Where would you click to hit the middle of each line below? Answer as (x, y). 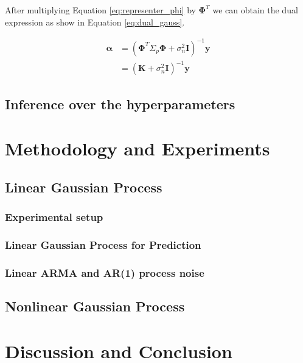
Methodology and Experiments (138, 148)
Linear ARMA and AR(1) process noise (105, 272)
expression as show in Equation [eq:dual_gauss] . (95, 22)
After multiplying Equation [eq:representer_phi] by (100, 10)
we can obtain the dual (255, 10)
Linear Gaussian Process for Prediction (103, 244)
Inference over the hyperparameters (120, 103)
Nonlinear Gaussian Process (95, 306)
